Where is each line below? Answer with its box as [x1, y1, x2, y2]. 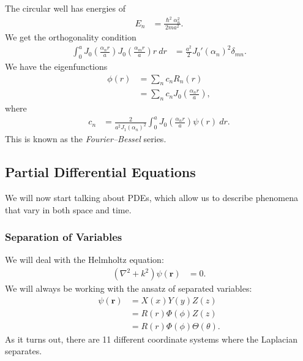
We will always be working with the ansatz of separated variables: [5, 282, 252, 295]
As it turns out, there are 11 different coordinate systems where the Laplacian [5, 332, 297, 345]
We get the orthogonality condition [5, 31, 137, 44]
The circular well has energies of [5, 2, 126, 14]
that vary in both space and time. [5, 203, 132, 216]
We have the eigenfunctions [5, 59, 108, 72]
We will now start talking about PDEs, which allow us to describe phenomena [5, 191, 298, 204]
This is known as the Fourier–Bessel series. [5, 132, 166, 145]
